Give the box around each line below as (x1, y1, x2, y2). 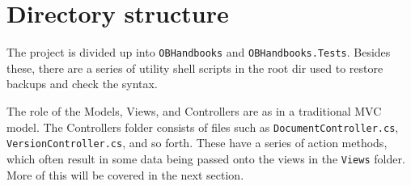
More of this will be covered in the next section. (6, 166, 244, 183)
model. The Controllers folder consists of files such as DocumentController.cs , (6, 118, 399, 135)
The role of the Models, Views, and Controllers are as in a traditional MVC (6, 102, 382, 119)
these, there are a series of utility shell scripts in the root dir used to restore (6, 59, 383, 76)
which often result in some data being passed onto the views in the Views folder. (6, 150, 405, 167)
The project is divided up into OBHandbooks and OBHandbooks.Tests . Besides (6, 44, 391, 61)
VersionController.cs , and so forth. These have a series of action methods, (6, 134, 388, 151)
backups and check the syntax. (6, 75, 158, 92)
